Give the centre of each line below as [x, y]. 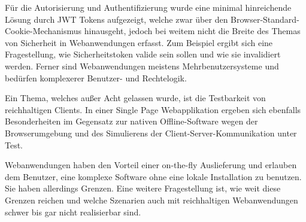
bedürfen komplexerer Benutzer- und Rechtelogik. [96, 77]
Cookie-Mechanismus [43, 31]
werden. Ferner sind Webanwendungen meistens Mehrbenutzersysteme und [142, 66]
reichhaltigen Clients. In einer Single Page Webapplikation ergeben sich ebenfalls [153, 109]
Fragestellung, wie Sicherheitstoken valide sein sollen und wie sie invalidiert [143, 54]
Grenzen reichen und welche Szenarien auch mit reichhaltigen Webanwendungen [152, 200]
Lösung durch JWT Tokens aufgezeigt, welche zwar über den [116, 19]
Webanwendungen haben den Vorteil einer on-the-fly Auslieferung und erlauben [151, 165]
